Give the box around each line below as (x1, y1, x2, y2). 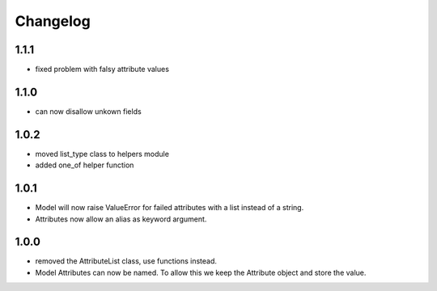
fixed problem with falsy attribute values (35, 65, 170, 74)
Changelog (15, 12, 91, 30)
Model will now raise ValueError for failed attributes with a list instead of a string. (35, 203, 304, 213)
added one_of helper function (35, 160, 134, 170)
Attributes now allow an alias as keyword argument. (35, 214, 207, 224)
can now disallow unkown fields (35, 106, 142, 116)
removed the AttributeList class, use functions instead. (35, 256, 218, 266)
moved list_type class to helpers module (35, 149, 170, 158)
